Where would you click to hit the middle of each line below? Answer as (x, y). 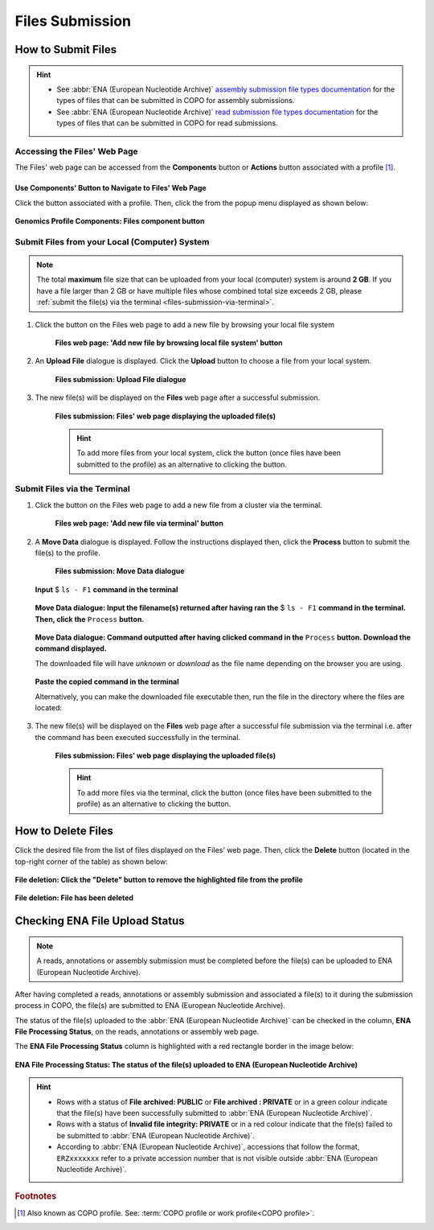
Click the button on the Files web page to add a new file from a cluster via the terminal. (179, 505)
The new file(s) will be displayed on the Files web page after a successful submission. (178, 397)
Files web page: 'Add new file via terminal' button (139, 524)
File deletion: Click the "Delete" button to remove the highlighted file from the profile (159, 879)
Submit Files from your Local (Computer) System (112, 241)
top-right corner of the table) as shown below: (91, 862)
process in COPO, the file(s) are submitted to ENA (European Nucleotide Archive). (150, 1006)
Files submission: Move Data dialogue (120, 571)
